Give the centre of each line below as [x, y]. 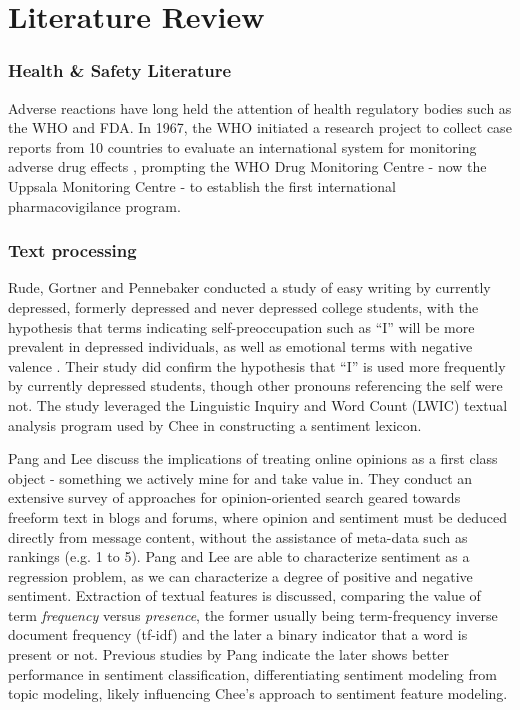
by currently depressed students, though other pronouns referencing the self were [255, 385]
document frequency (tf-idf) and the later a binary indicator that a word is [238, 634]
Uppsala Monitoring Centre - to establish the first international [202, 185]
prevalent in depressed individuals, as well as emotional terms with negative [240, 346]
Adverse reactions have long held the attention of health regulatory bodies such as [260, 107]
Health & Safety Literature [120, 70]
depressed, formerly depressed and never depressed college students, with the [243, 306]
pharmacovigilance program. [94, 205]
